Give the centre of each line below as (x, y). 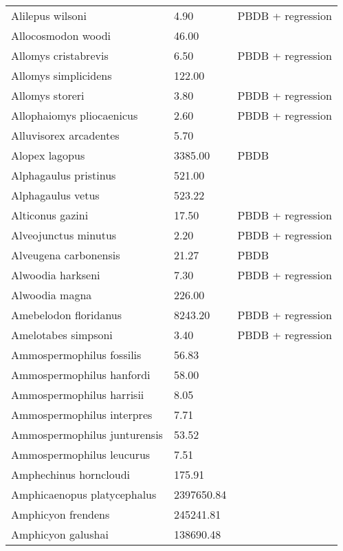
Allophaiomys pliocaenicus (75, 115)
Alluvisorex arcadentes (65, 135)
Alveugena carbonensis (66, 255)
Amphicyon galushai (60, 534)
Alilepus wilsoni (49, 15)
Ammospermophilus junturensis (87, 434)
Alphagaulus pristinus (64, 175)
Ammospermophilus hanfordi (81, 375)
